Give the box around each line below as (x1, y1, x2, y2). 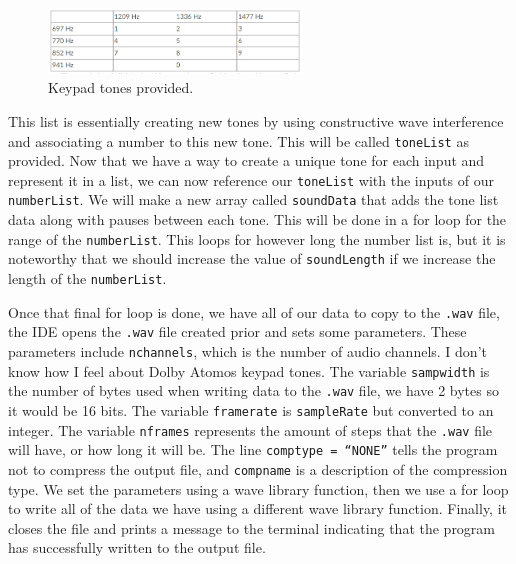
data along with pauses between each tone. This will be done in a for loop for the (8, 209, 507, 230)
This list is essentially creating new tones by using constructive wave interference (8, 110, 504, 131)
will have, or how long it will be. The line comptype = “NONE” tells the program (8, 439, 498, 460)
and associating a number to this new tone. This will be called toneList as (8, 130, 469, 151)
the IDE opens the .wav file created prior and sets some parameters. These (8, 321, 467, 342)
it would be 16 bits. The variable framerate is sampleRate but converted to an (8, 399, 494, 420)
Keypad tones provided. (48, 77, 194, 98)
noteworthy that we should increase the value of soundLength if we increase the (8, 248, 496, 269)
